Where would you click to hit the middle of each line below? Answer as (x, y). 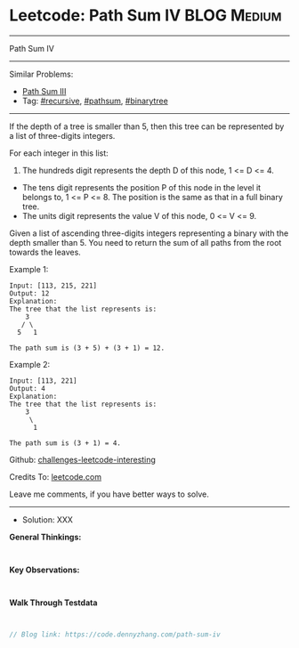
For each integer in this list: (59, 153)
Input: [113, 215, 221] (53, 286)
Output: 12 (29, 293)
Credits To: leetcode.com (56, 476)
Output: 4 (28, 388)
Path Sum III (44, 91)
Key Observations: (44, 570)
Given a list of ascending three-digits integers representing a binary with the (149, 233)
